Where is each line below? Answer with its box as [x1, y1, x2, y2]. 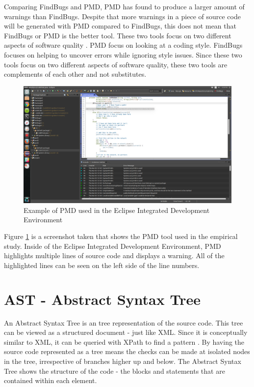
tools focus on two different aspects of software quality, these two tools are [4, 59, 228, 69]
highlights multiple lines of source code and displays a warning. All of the [4, 250, 225, 261]
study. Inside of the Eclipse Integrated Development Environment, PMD [4, 240, 221, 251]
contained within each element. [4, 375, 97, 386]
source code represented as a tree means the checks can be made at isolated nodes [4, 346, 250, 357]
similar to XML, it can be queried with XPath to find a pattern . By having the [4, 336, 245, 347]
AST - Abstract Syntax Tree [4, 289, 201, 309]
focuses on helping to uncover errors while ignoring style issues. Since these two [4, 49, 242, 60]
